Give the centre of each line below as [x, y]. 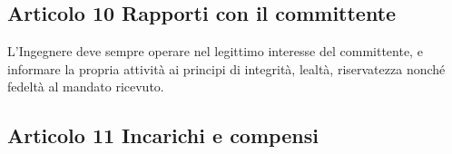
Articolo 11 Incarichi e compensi [163, 135]
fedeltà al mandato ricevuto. [86, 87]
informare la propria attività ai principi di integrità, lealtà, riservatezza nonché [226, 68]
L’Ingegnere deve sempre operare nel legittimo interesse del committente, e [215, 51]
